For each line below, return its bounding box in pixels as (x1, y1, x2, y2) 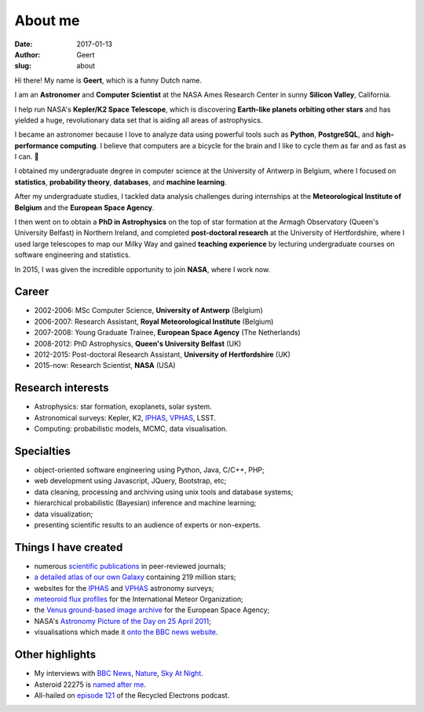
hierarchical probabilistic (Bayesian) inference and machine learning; (34, 498, 257, 508)
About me (14, 12, 80, 29)
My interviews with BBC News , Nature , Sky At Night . (34, 669, 203, 678)
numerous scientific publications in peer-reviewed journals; (34, 561, 227, 571)
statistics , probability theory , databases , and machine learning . (14, 177, 227, 186)
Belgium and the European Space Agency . (14, 203, 155, 212)
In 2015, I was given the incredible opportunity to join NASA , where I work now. (14, 264, 271, 274)
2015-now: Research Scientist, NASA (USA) (34, 361, 176, 370)
